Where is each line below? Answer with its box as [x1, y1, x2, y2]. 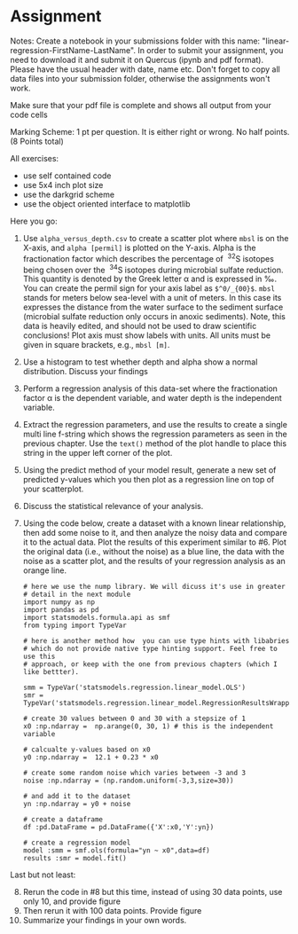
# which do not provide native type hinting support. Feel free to [22, 645, 278, 654]
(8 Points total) [10, 136, 65, 146]
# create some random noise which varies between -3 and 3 [22, 769, 247, 778]
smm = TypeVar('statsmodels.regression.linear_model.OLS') [22, 683, 247, 693]
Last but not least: [10, 869, 76, 880]
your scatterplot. [22, 483, 84, 494]
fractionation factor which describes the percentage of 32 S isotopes [22, 251, 274, 263]
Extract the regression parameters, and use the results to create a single [22, 420, 287, 430]
